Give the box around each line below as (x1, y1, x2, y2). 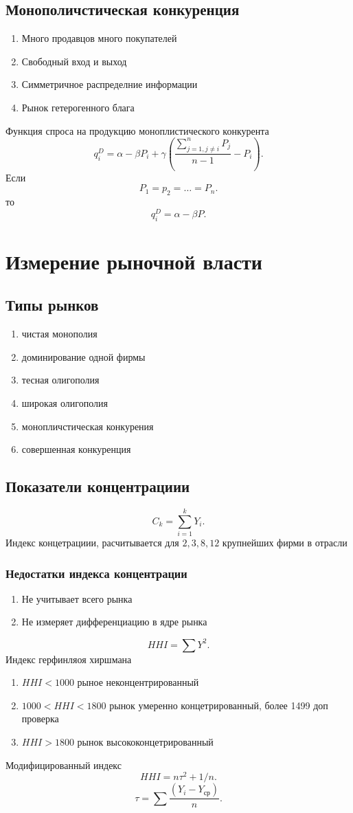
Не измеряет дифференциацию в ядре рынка (21, 614, 207, 629)
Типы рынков (5, 294, 99, 315)
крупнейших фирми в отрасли (222, 535, 348, 550)
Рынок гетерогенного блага (21, 100, 135, 114)
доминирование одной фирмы (21, 349, 146, 364)
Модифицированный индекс (5, 757, 122, 772)
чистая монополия (21, 326, 98, 341)
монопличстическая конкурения (21, 419, 154, 433)
